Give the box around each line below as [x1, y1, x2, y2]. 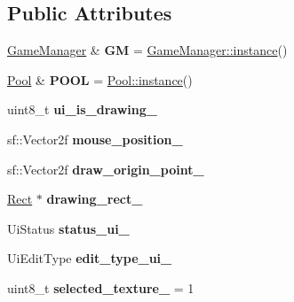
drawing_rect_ [46, 190, 143, 208]
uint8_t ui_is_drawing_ [7, 100, 157, 119]
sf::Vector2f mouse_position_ [7, 129, 183, 148]
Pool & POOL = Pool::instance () [7, 70, 193, 89]
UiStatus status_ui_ [7, 219, 130, 237]
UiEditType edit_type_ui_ [7, 249, 172, 267]
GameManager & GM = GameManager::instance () [7, 41, 288, 59]
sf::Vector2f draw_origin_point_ [7, 159, 204, 178]
